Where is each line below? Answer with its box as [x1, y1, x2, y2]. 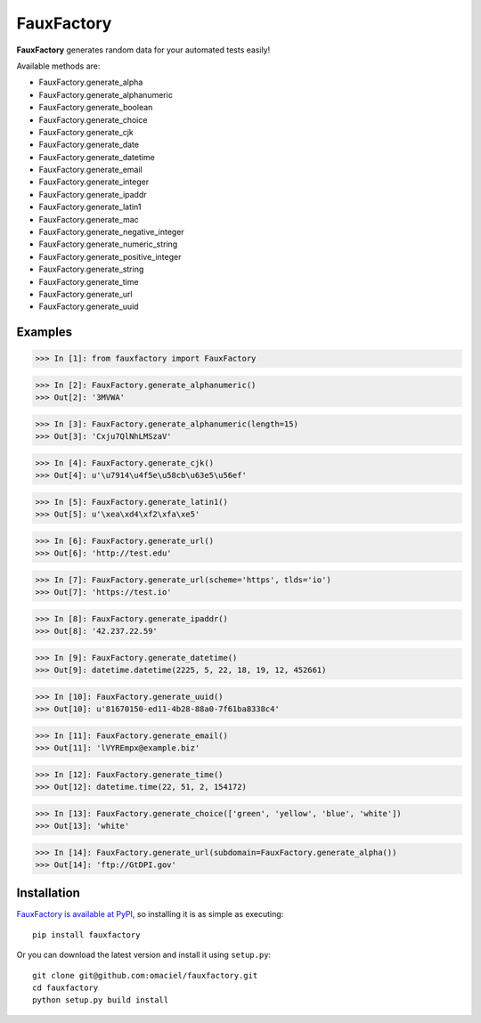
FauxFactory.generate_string [38, 264, 144, 275]
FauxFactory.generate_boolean [38, 102, 153, 113]
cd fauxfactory [32, 983, 99, 993]
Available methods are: [16, 61, 101, 71]
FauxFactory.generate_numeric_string [38, 239, 178, 249]
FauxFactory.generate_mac [38, 214, 139, 224]
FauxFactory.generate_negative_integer [38, 227, 184, 238]
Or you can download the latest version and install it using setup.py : [16, 949, 272, 961]
